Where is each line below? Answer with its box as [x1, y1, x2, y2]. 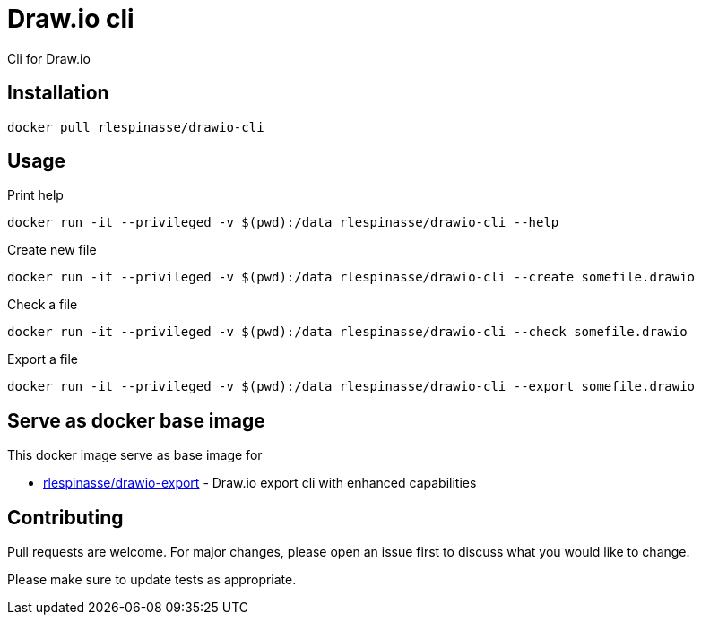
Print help [7, 187, 64, 203]
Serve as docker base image [7, 409, 265, 432]
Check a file [7, 297, 78, 313]
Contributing [7, 505, 124, 529]
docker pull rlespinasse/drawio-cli [7, 119, 264, 134]
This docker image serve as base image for [7, 447, 263, 463]
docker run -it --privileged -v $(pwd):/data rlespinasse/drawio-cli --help [7, 215, 559, 230]
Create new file [7, 242, 97, 258]
